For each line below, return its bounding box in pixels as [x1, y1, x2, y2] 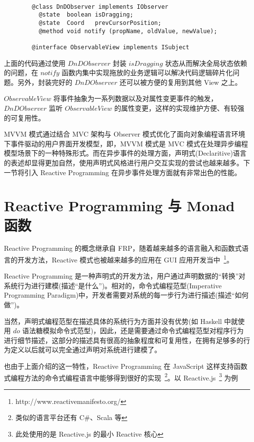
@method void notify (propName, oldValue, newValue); [39, 27, 217, 35]
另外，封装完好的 [17, 77, 72, 87]
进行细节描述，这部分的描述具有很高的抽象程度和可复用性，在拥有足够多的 [4, 335, 243, 345]
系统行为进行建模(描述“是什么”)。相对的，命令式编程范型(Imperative [4, 280, 222, 290]
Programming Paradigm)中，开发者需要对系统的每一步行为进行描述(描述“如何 [4, 290, 249, 300]
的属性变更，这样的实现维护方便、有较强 [114, 102, 245, 113]
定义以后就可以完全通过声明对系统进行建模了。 [10, 344, 161, 355]
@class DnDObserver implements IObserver [32, 3, 169, 10]
